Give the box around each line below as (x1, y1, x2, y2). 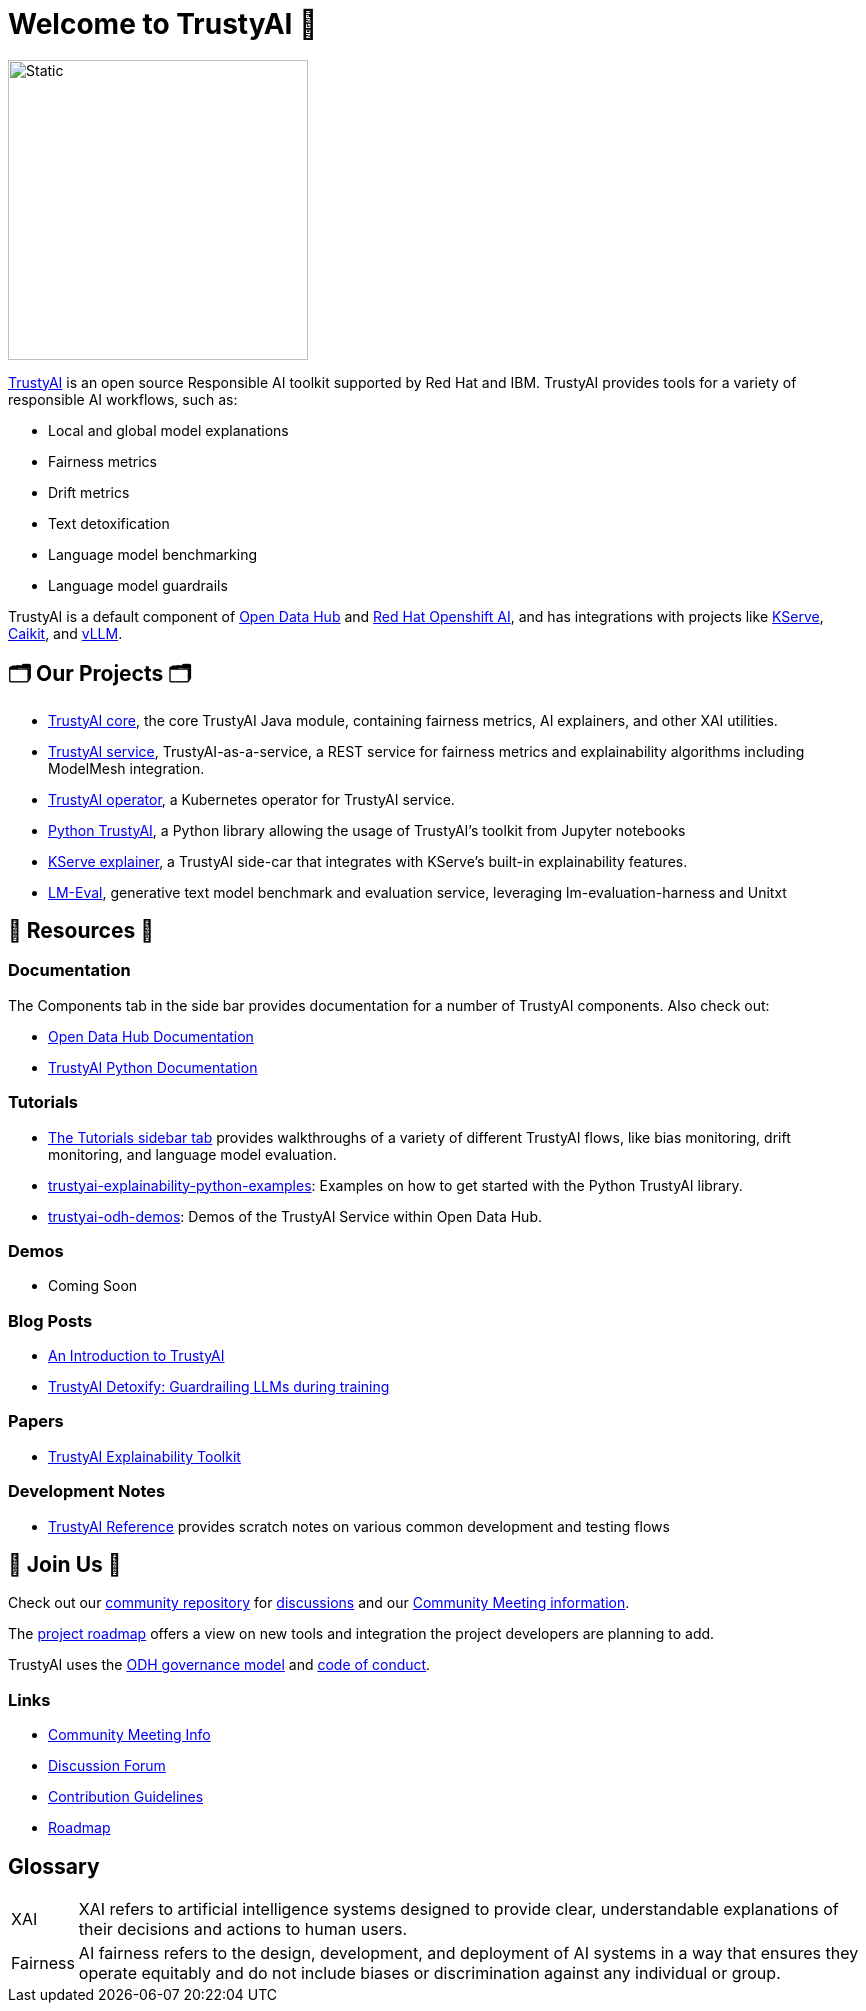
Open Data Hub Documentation (48, 1027, 254, 1045)
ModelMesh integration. (48, 759, 205, 777)
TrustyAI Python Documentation (48, 1058, 258, 1076)
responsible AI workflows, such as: (8, 390, 238, 408)
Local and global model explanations (48, 421, 289, 439)
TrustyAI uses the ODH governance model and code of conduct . (8, 1656, 431, 1674)
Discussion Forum (48, 1757, 166, 1775)
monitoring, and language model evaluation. (48, 1145, 337, 1163)
